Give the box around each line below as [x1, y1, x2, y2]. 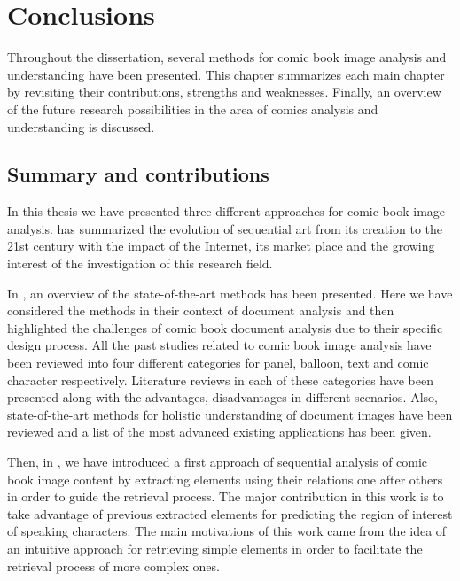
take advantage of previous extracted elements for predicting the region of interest [7, 504, 453, 523]
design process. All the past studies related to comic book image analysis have [7, 336, 432, 354]
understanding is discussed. [7, 117, 155, 136]
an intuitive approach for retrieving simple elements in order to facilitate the [7, 538, 423, 557]
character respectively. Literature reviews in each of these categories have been [7, 370, 433, 389]
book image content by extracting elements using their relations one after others [7, 469, 443, 488]
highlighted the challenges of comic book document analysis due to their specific [7, 318, 443, 337]
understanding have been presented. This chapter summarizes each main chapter [7, 65, 445, 83]
